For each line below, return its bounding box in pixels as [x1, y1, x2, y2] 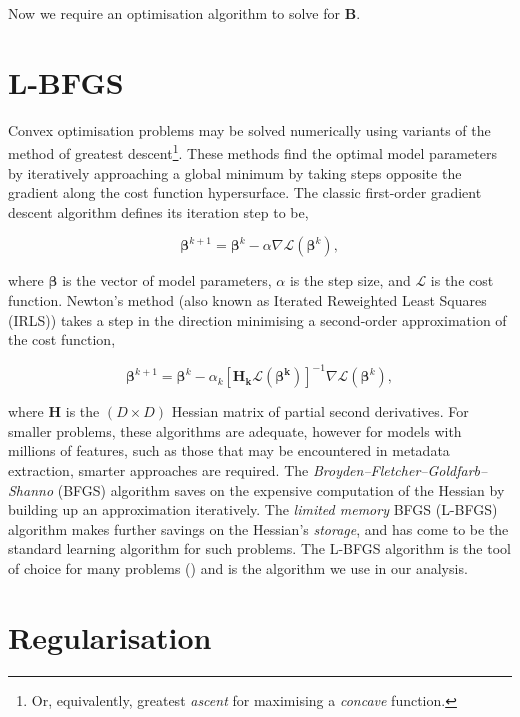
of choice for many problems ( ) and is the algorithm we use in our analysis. [8, 557, 468, 578]
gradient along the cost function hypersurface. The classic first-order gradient [8, 182, 482, 203]
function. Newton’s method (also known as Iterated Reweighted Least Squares [8, 289, 487, 310]
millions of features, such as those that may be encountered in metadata [8, 440, 450, 461]
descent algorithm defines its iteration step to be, [8, 201, 309, 222]
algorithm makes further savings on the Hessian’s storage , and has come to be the [8, 518, 509, 539]
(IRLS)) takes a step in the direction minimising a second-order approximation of [8, 309, 507, 330]
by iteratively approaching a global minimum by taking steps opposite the [8, 162, 462, 183]
